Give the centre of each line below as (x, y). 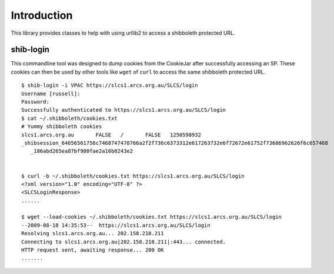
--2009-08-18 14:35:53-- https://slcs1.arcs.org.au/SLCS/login (116, 225)
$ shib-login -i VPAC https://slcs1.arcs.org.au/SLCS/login (110, 86)
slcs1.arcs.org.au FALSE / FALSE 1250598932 (111, 135)
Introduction (42, 15)
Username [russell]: (51, 93)
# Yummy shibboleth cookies (62, 127)
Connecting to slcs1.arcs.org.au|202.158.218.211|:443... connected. (124, 242)
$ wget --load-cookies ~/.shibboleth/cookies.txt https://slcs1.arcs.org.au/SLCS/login (152, 217)
